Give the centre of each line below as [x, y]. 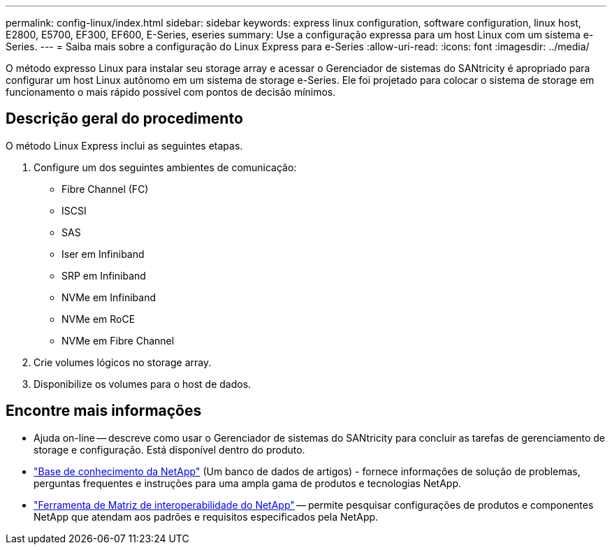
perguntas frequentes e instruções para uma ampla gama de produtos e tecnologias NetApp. [248, 483]
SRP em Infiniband [104, 275]
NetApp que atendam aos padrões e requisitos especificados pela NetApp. [206, 516]
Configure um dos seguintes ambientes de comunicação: [165, 167]
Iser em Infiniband [103, 254]
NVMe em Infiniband [109, 297]
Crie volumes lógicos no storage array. [123, 362]
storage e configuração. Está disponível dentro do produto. [169, 449]
